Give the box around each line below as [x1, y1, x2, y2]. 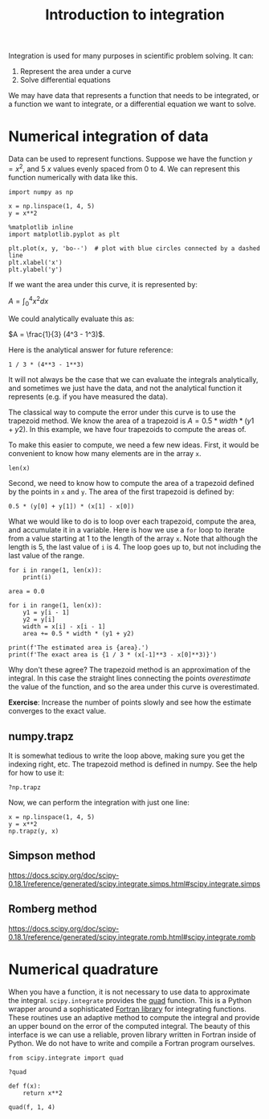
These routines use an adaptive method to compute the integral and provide [8, 1012, 260, 1022]
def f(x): [8, 1082, 42, 1090]
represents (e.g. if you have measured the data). [8, 392, 169, 401]
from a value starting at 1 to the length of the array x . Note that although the [8, 533, 259, 544]
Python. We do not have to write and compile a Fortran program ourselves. [8, 1038, 255, 1047]
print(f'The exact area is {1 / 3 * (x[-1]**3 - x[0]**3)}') [8, 651, 218, 659]
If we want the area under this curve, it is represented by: [8, 279, 198, 289]
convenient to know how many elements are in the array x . [8, 449, 202, 459]
